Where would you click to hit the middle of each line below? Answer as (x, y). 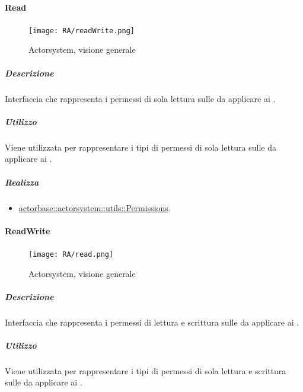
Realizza (22, 182)
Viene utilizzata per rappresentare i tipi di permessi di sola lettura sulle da (141, 147)
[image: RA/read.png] (71, 254)
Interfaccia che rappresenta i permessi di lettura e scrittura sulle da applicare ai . (152, 322)
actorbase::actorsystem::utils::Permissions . (95, 207)
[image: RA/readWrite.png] (82, 31)
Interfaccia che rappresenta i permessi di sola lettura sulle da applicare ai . (140, 98)
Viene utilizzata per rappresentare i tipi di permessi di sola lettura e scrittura (146, 370)
